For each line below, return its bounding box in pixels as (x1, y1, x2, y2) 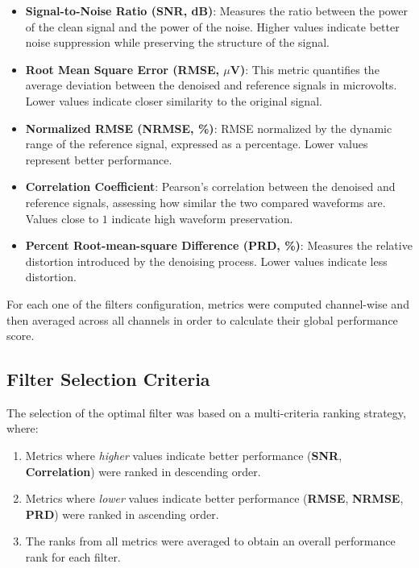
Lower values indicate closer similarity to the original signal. (25, 92, 322, 109)
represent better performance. (25, 151, 172, 168)
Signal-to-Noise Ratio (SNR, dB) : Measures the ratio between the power (25, 2, 408, 19)
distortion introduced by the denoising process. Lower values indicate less (25, 252, 388, 269)
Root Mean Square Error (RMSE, (25, 60, 219, 77)
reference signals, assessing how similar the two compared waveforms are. (25, 193, 386, 210)
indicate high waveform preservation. (111, 209, 293, 226)
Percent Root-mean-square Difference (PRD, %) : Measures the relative (25, 237, 413, 254)
